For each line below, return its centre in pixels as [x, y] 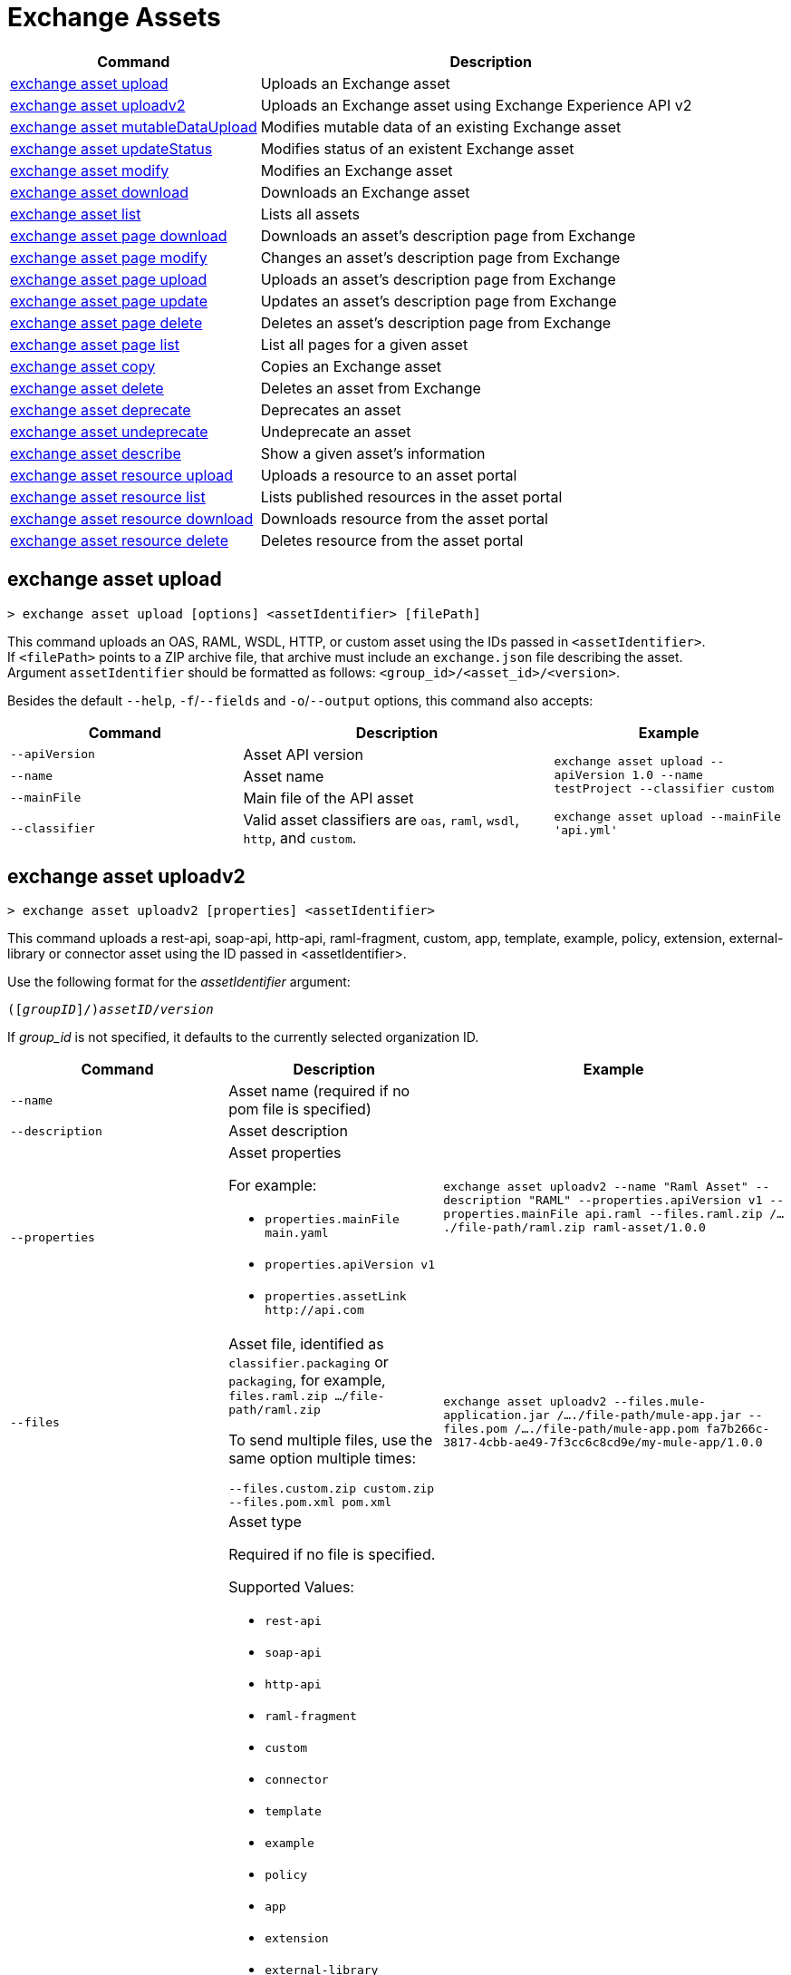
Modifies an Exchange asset [357, 170]
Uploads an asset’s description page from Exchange [438, 279]
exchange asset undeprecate [109, 431]
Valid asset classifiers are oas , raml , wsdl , [381, 819]
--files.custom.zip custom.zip [332, 1489]
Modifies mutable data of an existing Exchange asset [441, 126]
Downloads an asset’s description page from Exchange [448, 235]
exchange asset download [100, 192]
